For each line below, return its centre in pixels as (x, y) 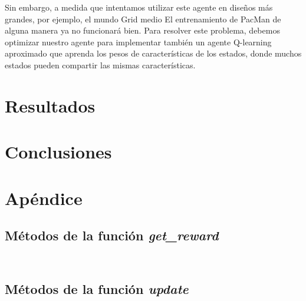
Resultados (50, 105)
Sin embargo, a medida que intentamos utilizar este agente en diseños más (139, 7)
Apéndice (44, 198)
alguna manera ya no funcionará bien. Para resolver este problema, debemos (142, 30)
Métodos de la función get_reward (112, 235)
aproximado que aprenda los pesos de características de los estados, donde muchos (153, 53)
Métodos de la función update (97, 289)
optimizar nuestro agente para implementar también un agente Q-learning (138, 42)
